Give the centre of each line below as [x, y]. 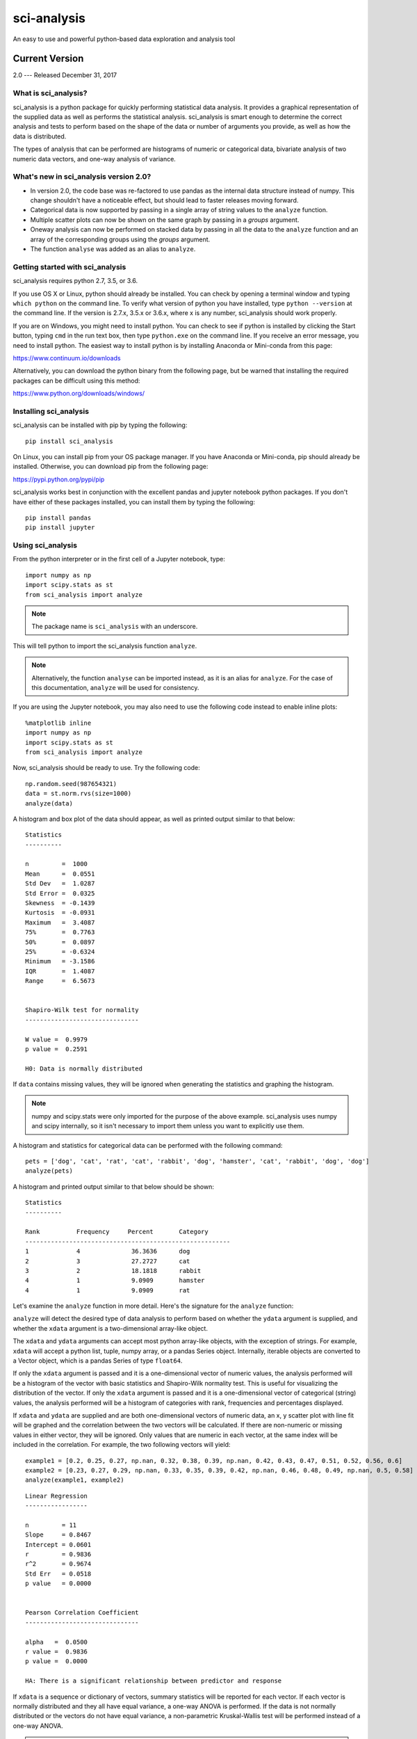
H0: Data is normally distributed [84, 1068]
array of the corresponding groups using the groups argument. [120, 239]
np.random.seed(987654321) [71, 784]
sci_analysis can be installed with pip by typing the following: [100, 425]
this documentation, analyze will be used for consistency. [115, 688]
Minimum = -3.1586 [60, 961]
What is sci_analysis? [50, 93]
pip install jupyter [60, 528]
